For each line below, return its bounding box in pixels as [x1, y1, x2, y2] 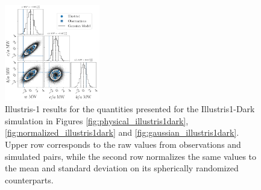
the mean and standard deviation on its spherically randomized [5, 162, 239, 174]
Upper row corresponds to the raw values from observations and [5, 138, 241, 150]
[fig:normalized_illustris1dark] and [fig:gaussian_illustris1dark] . [5, 126, 239, 139]
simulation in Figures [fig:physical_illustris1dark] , [5, 114, 189, 127]
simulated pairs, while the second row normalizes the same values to [5, 150, 257, 162]
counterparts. [5, 173, 54, 186]
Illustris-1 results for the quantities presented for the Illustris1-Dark [5, 103, 255, 115]
